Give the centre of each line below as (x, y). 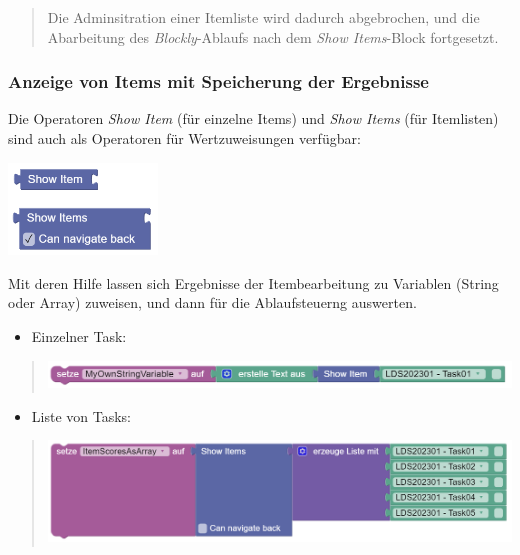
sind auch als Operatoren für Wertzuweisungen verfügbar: (184, 138)
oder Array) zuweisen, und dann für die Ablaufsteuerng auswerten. (212, 302)
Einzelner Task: (79, 335)
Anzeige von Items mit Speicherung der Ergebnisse (218, 81)
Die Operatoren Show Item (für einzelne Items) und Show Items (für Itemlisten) (253, 118)
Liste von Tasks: (81, 415)
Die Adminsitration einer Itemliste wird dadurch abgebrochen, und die (263, 17)
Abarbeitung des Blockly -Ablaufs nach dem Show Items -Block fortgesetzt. (273, 36)
